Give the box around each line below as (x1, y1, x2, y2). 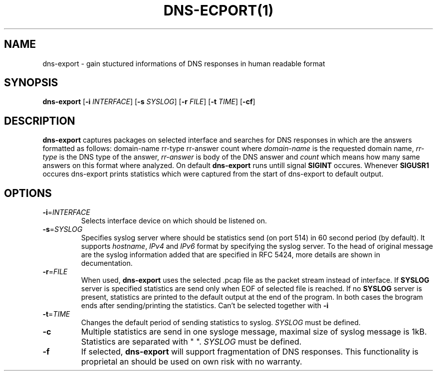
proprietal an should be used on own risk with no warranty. (81, 357, 302, 367)
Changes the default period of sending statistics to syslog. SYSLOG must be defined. (81, 318, 361, 327)
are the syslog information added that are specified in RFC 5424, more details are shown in (81, 250, 380, 259)
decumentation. (81, 259, 133, 268)
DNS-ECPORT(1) (163, 2, 274, 19)
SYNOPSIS (4, 76, 58, 89)
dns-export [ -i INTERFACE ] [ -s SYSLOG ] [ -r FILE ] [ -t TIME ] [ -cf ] (42, 97, 255, 106)
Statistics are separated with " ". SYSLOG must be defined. (81, 337, 302, 347)
